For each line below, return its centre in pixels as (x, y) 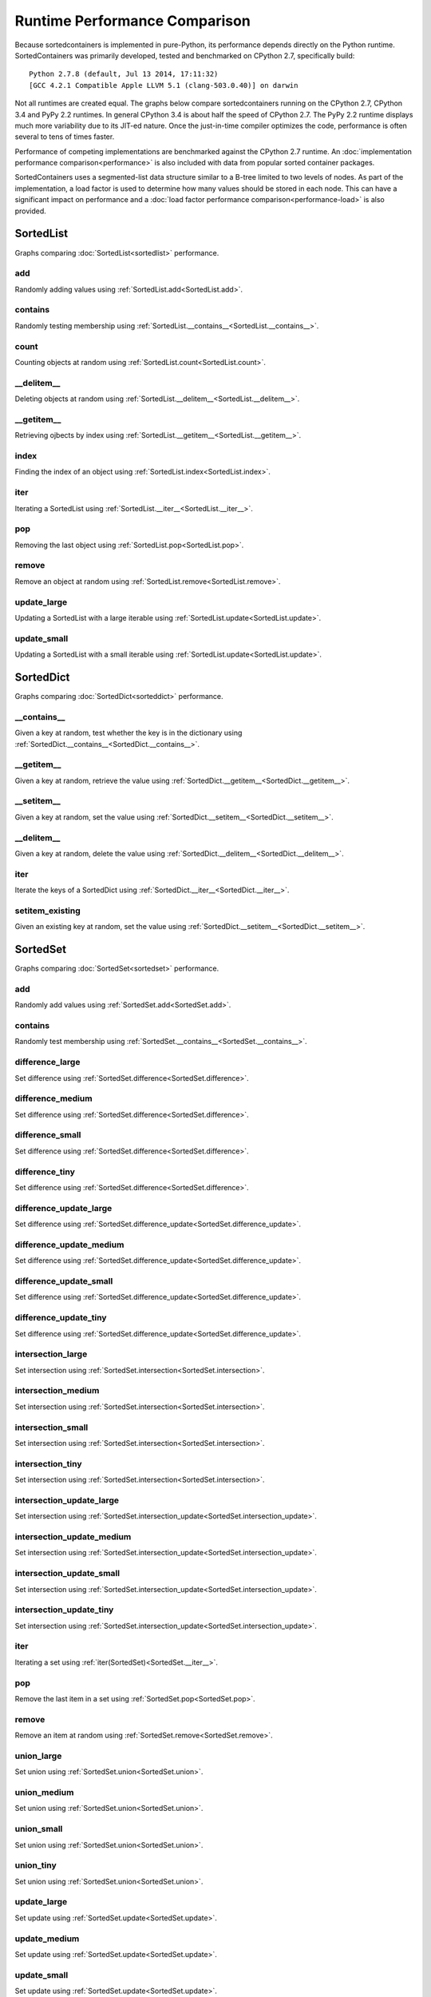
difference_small (48, 1135)
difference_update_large (63, 1208)
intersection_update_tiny (64, 1610)
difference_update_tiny (61, 1318)
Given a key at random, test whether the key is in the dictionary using (129, 733)
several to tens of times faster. (65, 137)
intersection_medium (57, 1391)
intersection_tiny (48, 1463)
